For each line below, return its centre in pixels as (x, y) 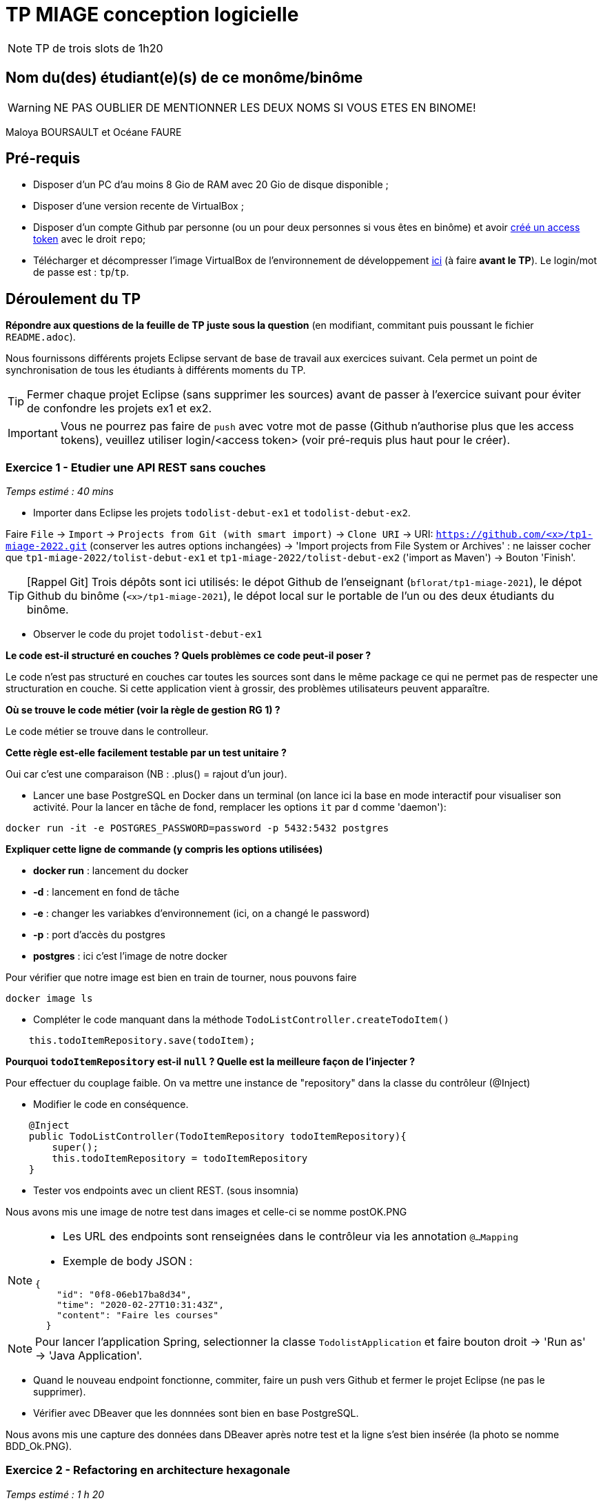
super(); (75, 1148)
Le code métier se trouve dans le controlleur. (107, 732)
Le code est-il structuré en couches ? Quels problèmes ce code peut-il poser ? (188, 656)
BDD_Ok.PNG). (39, 1446)
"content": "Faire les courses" (138, 1315)
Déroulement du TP (73, 299)
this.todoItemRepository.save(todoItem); (142, 1041)
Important (33, 433)
